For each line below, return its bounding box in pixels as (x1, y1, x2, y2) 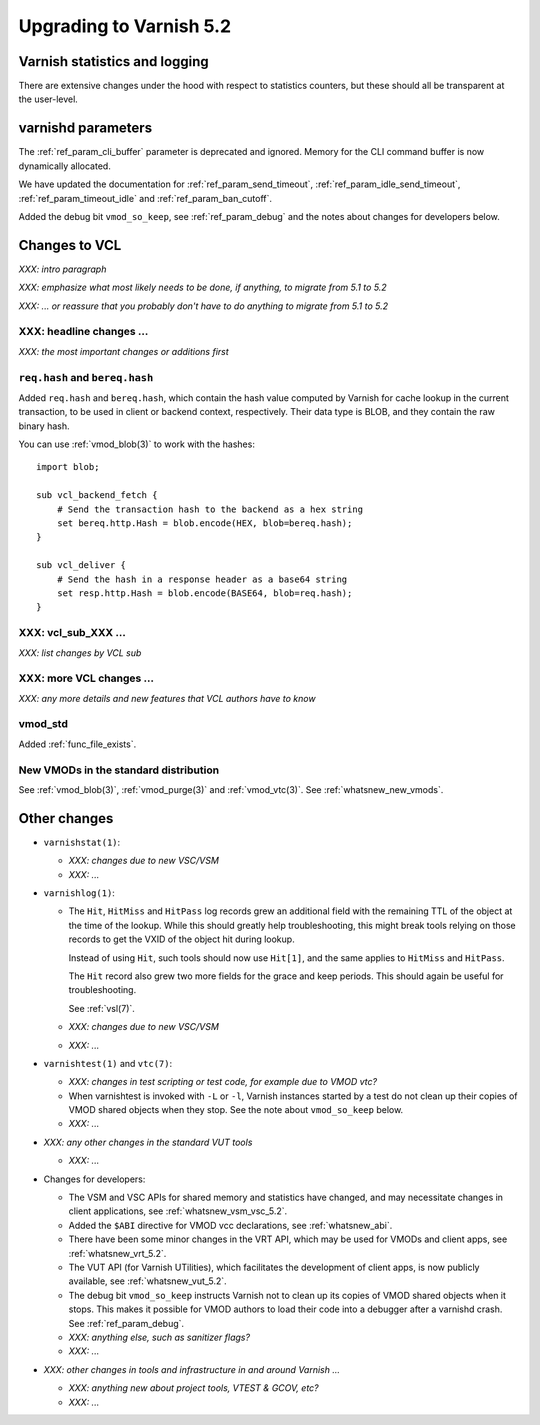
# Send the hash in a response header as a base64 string (56, 573, 348, 585)
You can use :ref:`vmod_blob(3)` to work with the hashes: (18, 438, 255, 450)
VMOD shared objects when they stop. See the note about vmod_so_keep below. (68, 1104, 404, 1116)
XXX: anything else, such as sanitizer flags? (68, 1331, 250, 1343)
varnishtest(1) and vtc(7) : (43, 1057, 173, 1069)
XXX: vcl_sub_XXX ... (18, 626, 127, 640)
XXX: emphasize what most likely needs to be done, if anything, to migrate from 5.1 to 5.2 (18, 281, 387, 294)
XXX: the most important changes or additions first (18, 345, 229, 357)
